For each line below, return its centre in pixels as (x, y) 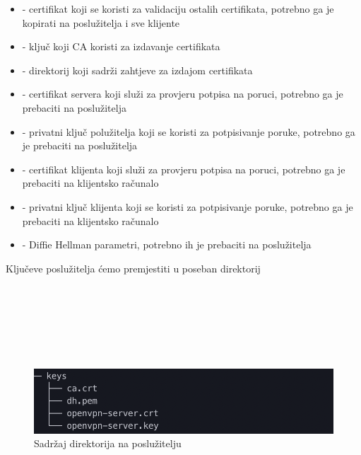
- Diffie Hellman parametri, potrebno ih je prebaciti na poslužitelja (167, 244)
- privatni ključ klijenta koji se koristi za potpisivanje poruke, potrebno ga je (188, 206)
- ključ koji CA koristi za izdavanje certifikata (121, 46)
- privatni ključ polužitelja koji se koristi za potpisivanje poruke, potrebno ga (189, 131)
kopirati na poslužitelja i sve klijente (101, 22)
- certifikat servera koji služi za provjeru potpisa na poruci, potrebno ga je (183, 94)
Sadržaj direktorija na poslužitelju (108, 443)
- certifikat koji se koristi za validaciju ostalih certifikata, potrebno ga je (178, 8)
